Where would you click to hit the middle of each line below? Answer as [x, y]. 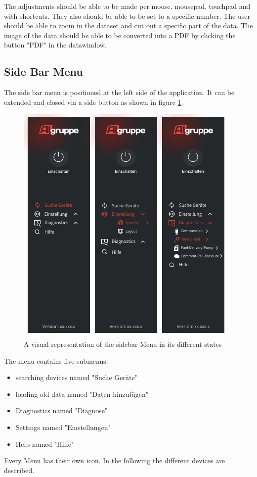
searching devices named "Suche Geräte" [76, 377]
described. [19, 470]
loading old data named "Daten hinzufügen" [82, 394]
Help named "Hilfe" [45, 444]
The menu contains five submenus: [56, 360]
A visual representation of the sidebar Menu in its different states [123, 344]
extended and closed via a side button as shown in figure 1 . [94, 102]
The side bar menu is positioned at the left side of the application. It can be [119, 92]
